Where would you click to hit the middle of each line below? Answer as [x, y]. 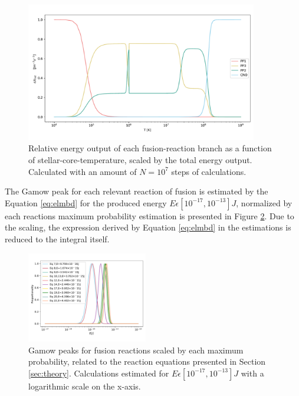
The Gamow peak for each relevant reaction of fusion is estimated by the [137, 191]
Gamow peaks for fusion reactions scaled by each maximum [136, 350]
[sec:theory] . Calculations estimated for [99, 373]
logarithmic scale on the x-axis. [85, 386]
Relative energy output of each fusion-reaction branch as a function [150, 148]
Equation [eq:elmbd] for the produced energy [86, 202]
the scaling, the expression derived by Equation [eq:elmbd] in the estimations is [148, 227]
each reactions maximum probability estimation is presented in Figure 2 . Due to [149, 215]
